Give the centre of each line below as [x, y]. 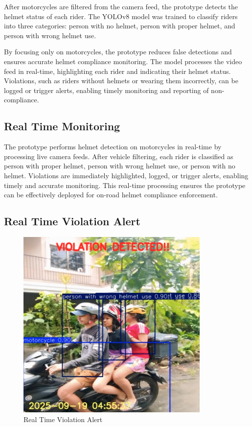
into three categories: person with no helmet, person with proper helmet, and [120, 26]
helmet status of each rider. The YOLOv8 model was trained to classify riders [121, 16]
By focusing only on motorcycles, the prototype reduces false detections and [118, 52]
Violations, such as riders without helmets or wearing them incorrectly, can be [121, 81]
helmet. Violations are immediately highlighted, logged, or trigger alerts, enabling [126, 175]
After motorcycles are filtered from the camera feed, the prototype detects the [121, 6]
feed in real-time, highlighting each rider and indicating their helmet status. [117, 71]
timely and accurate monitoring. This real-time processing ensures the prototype [125, 185]
